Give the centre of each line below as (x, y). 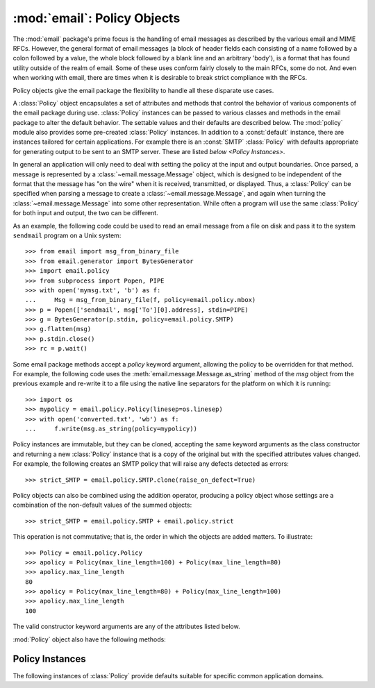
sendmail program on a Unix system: (67, 235)
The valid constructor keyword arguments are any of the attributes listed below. (126, 627)
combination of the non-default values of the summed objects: (102, 505)
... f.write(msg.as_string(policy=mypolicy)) (111, 429)
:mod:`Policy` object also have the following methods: (89, 639)
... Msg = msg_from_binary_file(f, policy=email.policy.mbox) (141, 300)
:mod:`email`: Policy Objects (97, 18)
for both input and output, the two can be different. (86, 213)
